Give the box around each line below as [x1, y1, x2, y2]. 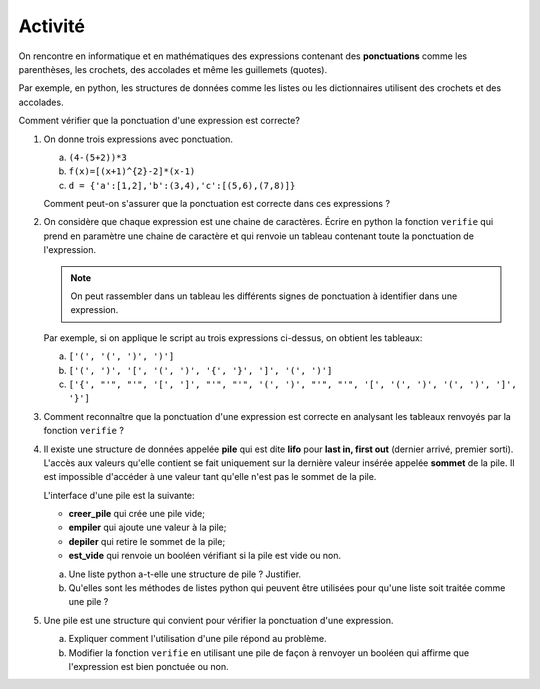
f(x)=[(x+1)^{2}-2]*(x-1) [68, 166, 196, 177]
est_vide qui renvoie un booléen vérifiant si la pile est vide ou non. [68, 550, 342, 562]
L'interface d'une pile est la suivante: [43, 489, 195, 501]
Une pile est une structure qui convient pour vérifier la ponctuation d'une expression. [43, 614, 394, 626]
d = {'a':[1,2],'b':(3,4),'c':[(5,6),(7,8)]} [68, 180, 296, 191]
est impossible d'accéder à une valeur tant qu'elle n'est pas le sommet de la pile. [43, 471, 377, 483]
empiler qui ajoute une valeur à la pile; [68, 521, 227, 534]
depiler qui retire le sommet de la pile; [68, 535, 226, 547]
